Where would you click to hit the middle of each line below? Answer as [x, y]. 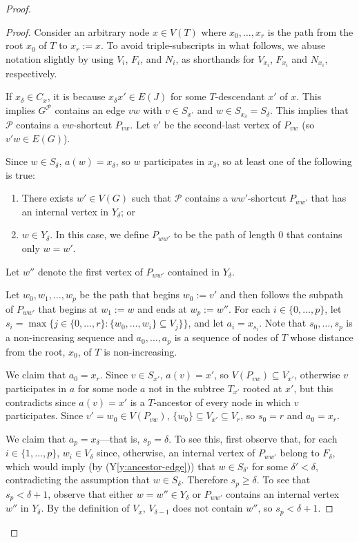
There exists [48, 198]
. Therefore [204, 480]
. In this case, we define [99, 234]
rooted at [262, 388]
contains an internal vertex [283, 493]
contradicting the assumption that [78, 480]
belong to [300, 453]
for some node [107, 388]
